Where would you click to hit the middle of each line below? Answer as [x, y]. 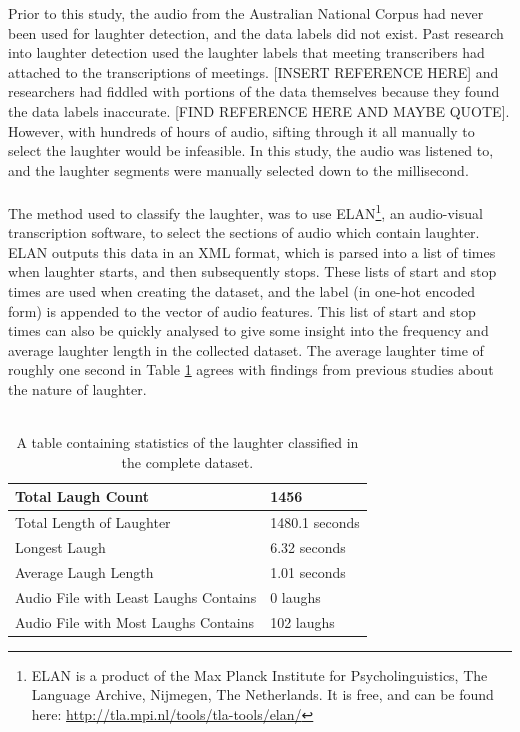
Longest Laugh [60, 547]
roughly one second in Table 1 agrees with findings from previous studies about [251, 369]
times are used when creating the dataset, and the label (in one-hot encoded [241, 290]
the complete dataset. [187, 461]
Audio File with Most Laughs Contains [135, 621]
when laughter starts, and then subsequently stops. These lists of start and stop [252, 271]
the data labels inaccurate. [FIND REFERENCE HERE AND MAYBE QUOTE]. [259, 110]
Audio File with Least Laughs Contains [136, 596]
